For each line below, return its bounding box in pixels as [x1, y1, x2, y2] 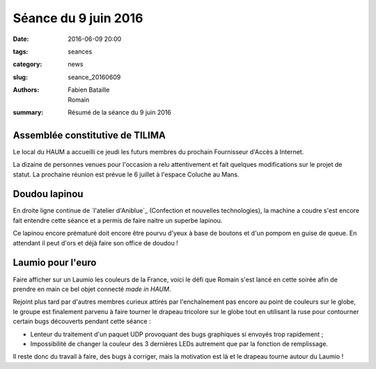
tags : [13, 47, 29, 56]
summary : [13, 108, 44, 116]
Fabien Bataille [68, 85, 110, 94]
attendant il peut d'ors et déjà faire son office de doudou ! [13, 238, 179, 247]
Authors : [13, 85, 40, 94]
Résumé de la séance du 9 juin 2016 [68, 108, 172, 116]
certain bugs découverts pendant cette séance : [13, 317, 151, 326]
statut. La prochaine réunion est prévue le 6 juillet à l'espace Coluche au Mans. [13, 170, 240, 179]
